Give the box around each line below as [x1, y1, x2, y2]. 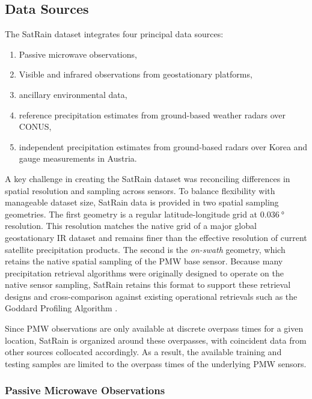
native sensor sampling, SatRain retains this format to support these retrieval [5, 278, 291, 291]
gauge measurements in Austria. [19, 152, 137, 165]
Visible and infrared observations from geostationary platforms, [19, 68, 252, 81]
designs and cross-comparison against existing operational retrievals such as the [5, 290, 298, 302]
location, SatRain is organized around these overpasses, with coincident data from [5, 334, 307, 346]
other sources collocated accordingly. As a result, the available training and [5, 346, 282, 358]
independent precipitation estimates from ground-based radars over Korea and [19, 140, 308, 153]
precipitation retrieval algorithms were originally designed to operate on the [5, 266, 284, 279]
